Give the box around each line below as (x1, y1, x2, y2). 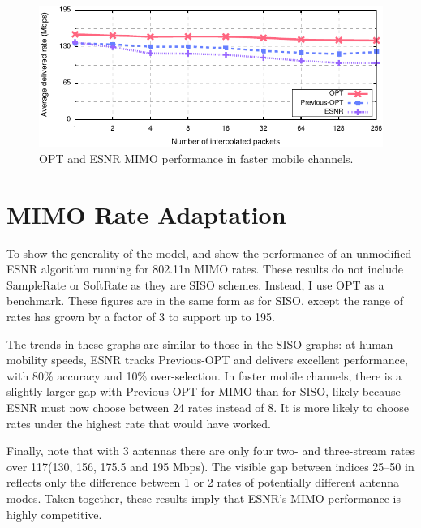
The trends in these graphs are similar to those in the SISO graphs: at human (6, 335, 393, 352)
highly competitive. (6, 505, 102, 522)
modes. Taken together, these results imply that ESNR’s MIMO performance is (6, 489, 401, 506)
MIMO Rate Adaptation (6, 197, 286, 230)
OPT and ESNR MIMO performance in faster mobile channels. (39, 149, 354, 166)
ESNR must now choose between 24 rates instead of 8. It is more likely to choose (6, 398, 409, 415)
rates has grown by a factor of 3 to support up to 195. (6, 307, 275, 324)
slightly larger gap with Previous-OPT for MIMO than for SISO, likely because (6, 383, 401, 400)
